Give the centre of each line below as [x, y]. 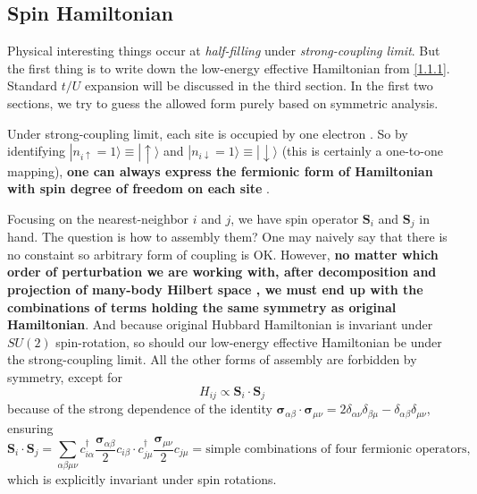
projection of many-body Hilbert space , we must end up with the [215, 290]
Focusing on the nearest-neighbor [98, 218]
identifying [36, 151]
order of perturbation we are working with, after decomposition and [222, 272]
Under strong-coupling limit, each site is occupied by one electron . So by [208, 133]
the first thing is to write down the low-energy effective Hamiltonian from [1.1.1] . [229, 68]
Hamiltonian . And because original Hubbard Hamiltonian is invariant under [220, 324]
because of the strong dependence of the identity [140, 409]
